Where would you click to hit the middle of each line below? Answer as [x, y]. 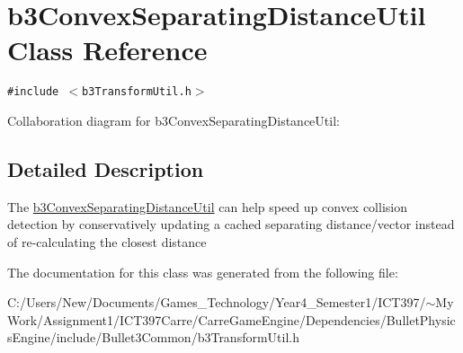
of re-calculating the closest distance [107, 241]
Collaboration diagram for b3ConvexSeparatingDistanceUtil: [174, 120]
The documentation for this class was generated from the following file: [203, 272]
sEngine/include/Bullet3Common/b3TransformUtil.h [154, 337]
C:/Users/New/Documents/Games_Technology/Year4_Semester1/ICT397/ [217, 302]
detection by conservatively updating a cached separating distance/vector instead [231, 224]
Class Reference [107, 50]
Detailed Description [106, 168]
